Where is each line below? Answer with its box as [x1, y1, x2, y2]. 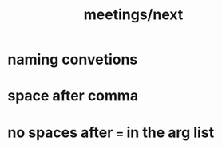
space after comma [7, 87, 139, 105]
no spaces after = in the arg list [7, 124, 215, 141]
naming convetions [7, 50, 138, 69]
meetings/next [83, 6, 184, 24]
